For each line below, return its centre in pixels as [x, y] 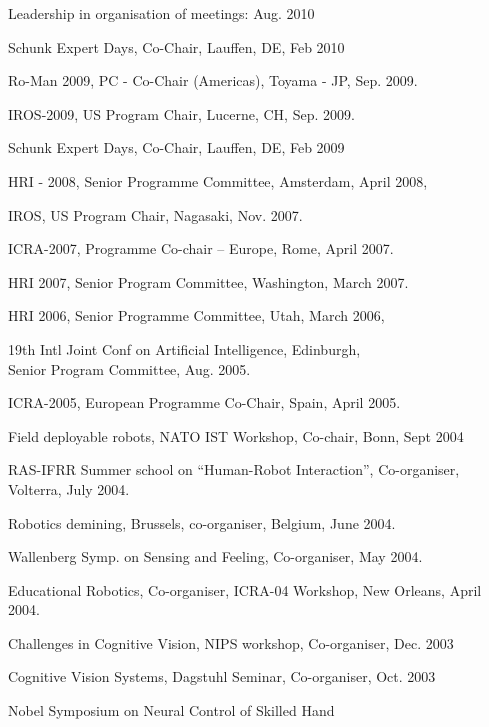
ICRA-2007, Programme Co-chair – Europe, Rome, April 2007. [201, 248]
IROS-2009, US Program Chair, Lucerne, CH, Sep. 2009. [181, 113]
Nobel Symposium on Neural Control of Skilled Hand [171, 710]
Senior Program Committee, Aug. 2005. [129, 368]
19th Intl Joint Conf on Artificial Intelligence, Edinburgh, [184, 348]
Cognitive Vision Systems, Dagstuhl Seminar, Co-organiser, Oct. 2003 [222, 676]
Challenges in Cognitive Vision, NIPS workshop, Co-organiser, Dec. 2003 [231, 642]
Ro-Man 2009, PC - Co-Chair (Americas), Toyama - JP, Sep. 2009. [213, 80]
